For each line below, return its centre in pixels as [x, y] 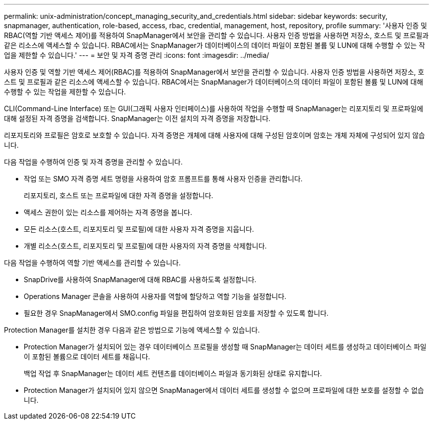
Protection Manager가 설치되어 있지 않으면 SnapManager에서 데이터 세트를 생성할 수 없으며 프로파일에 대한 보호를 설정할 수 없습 [224, 390]
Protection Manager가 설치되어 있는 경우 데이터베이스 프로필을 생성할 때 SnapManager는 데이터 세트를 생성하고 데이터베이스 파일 [225, 347]
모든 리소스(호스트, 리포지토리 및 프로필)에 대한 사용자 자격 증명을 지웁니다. [139, 229]
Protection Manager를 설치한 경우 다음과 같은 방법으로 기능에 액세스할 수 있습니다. [132, 330]
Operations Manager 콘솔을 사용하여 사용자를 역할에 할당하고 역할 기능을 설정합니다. [155, 296]
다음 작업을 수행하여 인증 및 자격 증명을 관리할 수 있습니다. [93, 162]
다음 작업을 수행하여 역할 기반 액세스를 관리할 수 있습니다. [92, 263]
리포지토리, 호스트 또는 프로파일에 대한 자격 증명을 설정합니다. [119, 195]
